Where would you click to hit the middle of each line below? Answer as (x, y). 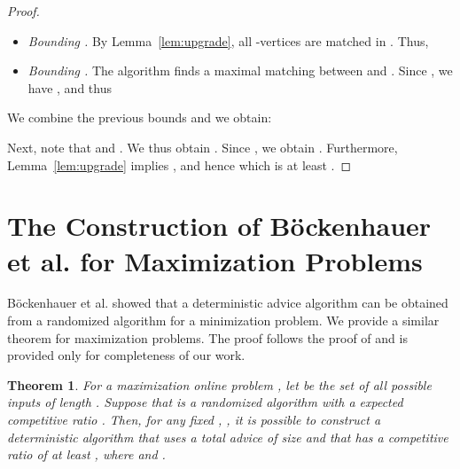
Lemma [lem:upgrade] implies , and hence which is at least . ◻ (179, 164)
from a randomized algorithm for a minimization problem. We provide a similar (223, 320)
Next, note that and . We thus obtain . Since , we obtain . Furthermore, (203, 147)
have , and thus (70, 87)
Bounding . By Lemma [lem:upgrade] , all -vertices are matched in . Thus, (228, 40)
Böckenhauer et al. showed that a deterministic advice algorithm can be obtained (228, 303)
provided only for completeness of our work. (126, 355)
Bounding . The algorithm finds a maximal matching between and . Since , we (240, 70)
